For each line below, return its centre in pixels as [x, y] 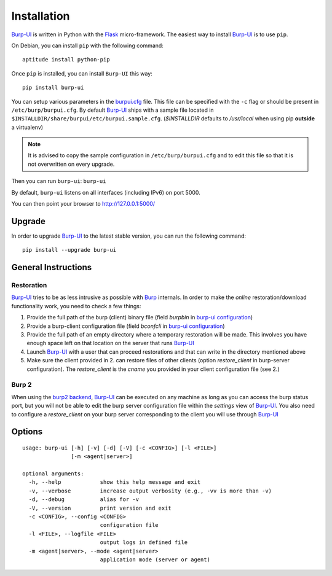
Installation [41, 16]
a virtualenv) [27, 127]
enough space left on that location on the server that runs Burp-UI [111, 343]
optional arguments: [53, 474]
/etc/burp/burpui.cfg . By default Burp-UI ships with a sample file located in [113, 110]
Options [27, 432]
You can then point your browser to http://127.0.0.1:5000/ [83, 204]
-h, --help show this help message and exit [115, 482]
